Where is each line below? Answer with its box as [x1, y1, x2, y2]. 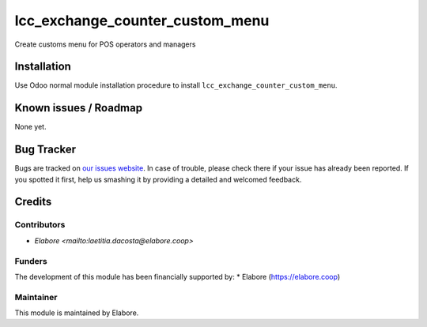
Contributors [14, 220, 66, 231]
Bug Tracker [14, 143, 77, 156]
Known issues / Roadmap [14, 101, 142, 115]
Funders [14, 255, 47, 266]
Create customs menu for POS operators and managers [14, 39, 196, 49]
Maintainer [14, 291, 58, 303]
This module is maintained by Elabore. [14, 308, 139, 318]
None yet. [14, 122, 47, 132]
